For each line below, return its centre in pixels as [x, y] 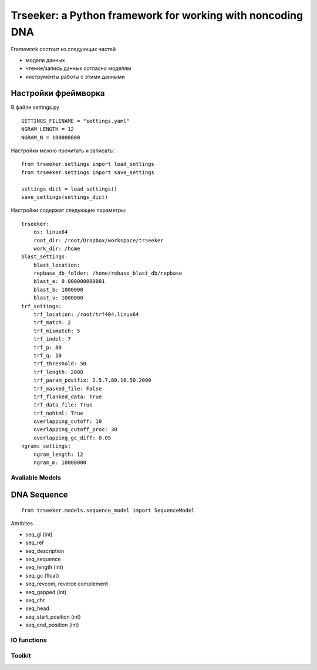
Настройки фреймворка [58, 93]
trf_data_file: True [63, 405]
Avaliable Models [36, 478]
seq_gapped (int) [46, 592]
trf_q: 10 [47, 355]
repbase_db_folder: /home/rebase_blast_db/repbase [108, 273]
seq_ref [35, 543]
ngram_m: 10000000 [60, 463]
